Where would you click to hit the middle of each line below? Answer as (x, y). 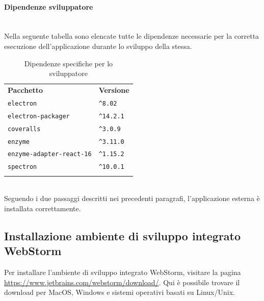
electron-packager (39, 116)
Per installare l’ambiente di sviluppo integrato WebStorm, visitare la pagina (123, 272)
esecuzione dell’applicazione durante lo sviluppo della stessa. (98, 46)
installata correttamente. (43, 208)
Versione (114, 90)
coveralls (24, 129)
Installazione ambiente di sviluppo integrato (123, 235)
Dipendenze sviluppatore (49, 6)
